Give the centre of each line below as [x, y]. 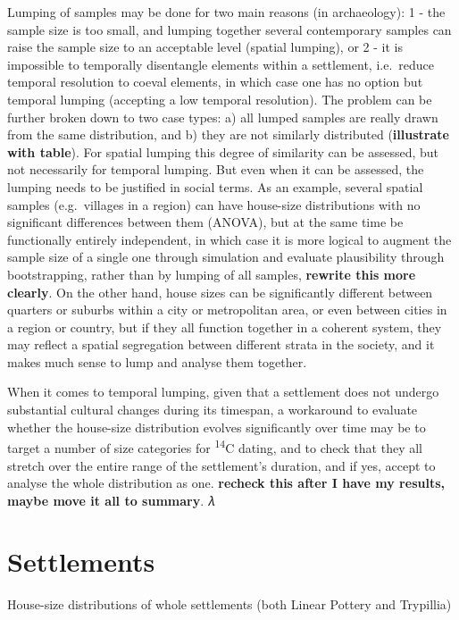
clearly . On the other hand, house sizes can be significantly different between [220, 292]
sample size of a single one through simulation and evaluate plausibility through [226, 257]
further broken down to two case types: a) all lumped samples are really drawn [223, 117]
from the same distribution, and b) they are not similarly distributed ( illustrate [228, 134]
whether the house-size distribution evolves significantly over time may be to [217, 427]
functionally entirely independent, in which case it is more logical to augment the [229, 239]
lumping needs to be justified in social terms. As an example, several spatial [215, 186]
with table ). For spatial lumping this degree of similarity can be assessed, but [223, 151]
